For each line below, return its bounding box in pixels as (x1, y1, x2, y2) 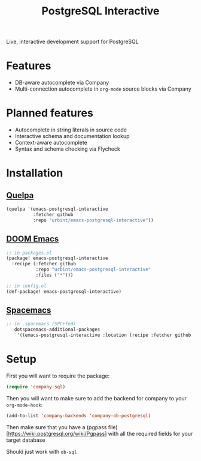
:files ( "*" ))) (35, 272, 74, 278)
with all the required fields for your (108, 430, 193, 437)
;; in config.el (6, 283, 47, 289)
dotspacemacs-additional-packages (14, 327, 100, 333)
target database (6, 436, 45, 444)
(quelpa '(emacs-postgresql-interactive (6, 206, 109, 212)
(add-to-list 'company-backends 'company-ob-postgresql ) (6, 412, 151, 418)
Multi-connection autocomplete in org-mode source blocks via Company (14, 85, 191, 92)
